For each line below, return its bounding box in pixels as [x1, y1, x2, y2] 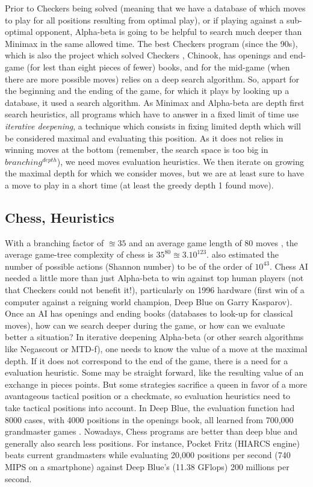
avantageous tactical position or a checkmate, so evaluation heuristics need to [5, 389, 291, 402]
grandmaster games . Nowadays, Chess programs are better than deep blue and [5, 425, 298, 438]
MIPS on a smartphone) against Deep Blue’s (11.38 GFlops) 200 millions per [5, 460, 290, 473]
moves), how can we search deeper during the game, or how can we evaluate [5, 318, 285, 331]
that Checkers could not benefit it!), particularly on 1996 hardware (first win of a [5, 284, 305, 296]
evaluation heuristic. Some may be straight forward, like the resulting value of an [5, 366, 304, 379]
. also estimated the [206, 248, 279, 261]
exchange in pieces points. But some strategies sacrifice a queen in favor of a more [5, 377, 308, 390]
